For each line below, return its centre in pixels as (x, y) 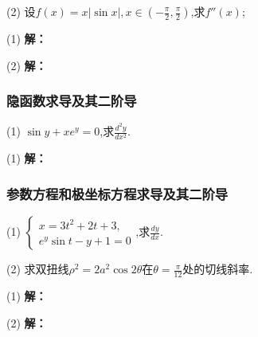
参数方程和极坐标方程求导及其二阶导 (117, 193)
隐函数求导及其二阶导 (72, 101)
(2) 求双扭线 (38, 269)
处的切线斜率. (218, 269)
